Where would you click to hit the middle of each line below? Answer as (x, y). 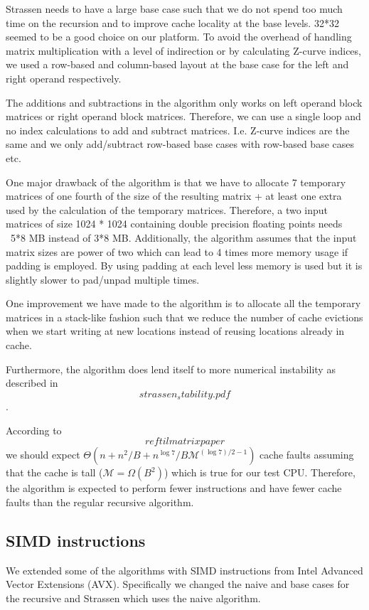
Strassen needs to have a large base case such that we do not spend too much (174, 9)
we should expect (43, 455)
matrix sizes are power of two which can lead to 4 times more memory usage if (177, 251)
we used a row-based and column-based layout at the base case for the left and (177, 64)
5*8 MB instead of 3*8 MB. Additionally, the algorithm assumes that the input (183, 237)
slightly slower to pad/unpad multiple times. (103, 279)
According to (34, 430)
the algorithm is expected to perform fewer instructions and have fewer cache (174, 488)
